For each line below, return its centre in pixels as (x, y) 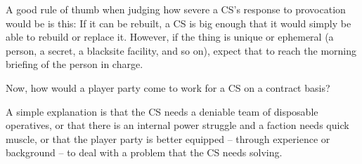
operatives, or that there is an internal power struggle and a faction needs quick (177, 125)
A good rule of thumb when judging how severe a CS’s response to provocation (176, 9)
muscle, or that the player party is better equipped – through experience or (168, 138)
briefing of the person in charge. (75, 64)
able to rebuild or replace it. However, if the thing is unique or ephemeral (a (170, 37)
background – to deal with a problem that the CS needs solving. (144, 152)
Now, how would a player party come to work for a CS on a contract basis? (168, 87)
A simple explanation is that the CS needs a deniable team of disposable (162, 111)
